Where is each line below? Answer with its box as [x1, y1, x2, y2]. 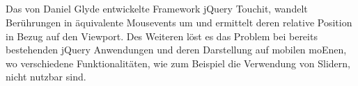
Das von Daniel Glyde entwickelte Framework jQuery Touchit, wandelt [6, 1, 308, 16]
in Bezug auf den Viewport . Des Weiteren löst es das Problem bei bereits [6, 28, 318, 43]
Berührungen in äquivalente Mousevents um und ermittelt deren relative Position [6, 15, 352, 29]
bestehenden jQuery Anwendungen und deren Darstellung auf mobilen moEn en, [6, 42, 347, 57]
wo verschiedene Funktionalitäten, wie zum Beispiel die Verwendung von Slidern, [6, 55, 350, 70]
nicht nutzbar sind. [6, 69, 86, 84]
